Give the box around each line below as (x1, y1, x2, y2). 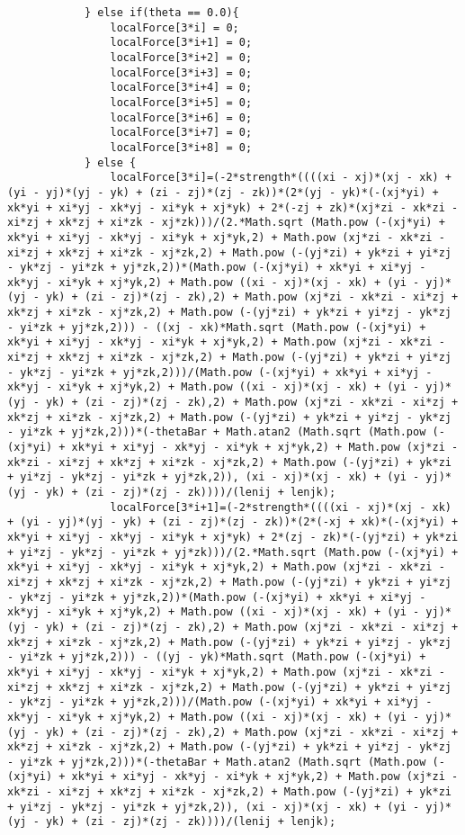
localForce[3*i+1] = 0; (110, 36, 253, 49)
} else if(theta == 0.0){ (84, 6, 239, 19)
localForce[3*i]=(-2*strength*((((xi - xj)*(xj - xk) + (110, 171, 452, 184)
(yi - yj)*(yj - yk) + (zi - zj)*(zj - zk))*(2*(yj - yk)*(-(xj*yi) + (7, 185, 439, 199)
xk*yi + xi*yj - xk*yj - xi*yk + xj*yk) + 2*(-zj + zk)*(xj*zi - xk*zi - (7, 201, 459, 214)
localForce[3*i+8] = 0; (110, 140, 253, 154)
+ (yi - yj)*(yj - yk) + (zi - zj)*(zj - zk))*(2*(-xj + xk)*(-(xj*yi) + (7, 516, 459, 529)
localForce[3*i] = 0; (110, 21, 239, 34)
